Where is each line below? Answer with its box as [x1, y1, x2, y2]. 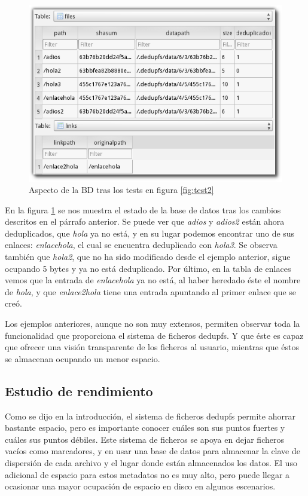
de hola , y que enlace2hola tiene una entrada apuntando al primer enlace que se [5, 285, 297, 298]
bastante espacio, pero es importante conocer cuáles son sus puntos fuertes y [5, 421, 285, 434]
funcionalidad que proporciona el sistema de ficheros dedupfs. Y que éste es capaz [5, 329, 304, 341]
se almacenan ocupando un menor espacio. [5, 352, 160, 365]
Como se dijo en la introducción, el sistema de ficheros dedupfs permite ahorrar [5, 409, 295, 422]
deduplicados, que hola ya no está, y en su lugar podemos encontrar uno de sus [5, 226, 295, 239]
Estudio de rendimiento [5, 381, 153, 400]
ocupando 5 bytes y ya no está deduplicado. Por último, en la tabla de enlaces [5, 262, 291, 274]
